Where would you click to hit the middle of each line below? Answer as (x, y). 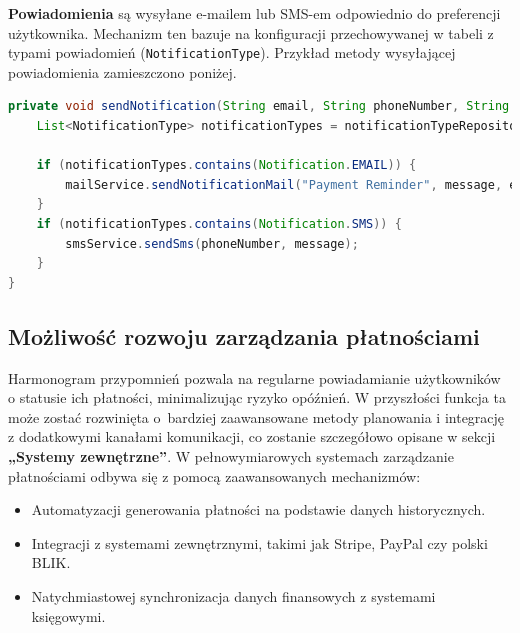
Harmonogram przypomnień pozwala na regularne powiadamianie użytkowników (254, 377)
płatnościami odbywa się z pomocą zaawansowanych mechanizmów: (214, 475)
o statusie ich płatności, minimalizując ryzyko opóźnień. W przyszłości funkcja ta (257, 397)
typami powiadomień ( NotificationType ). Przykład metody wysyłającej (232, 52)
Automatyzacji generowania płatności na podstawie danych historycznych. (258, 509)
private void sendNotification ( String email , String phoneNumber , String (259, 106)
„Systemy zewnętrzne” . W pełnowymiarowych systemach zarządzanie (231, 455)
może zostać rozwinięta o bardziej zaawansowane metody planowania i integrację (256, 416)
